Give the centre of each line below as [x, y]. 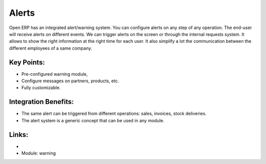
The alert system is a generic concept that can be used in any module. [93, 120]
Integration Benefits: [41, 102]
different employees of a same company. [50, 48]
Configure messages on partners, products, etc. [70, 81]
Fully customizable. [41, 88]
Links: [19, 135]
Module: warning [39, 153]
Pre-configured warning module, [55, 74]
